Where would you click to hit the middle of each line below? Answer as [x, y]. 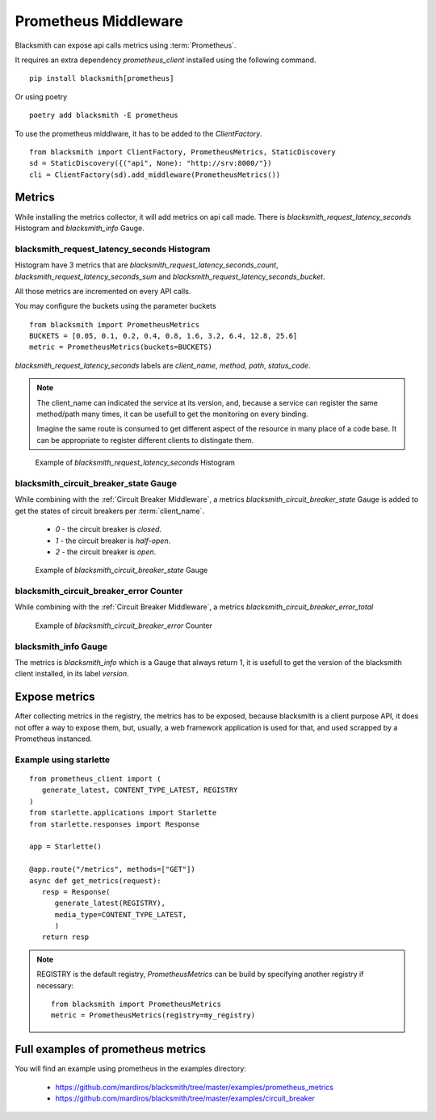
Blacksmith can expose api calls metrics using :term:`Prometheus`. [126, 45]
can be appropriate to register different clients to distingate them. [145, 440]
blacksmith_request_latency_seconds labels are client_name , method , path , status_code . [163, 365]
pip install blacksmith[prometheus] [102, 78]
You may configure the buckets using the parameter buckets [116, 306]
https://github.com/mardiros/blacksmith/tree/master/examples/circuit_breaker [185, 1098]
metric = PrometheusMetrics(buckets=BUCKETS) [121, 347]
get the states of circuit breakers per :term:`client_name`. [110, 511]
